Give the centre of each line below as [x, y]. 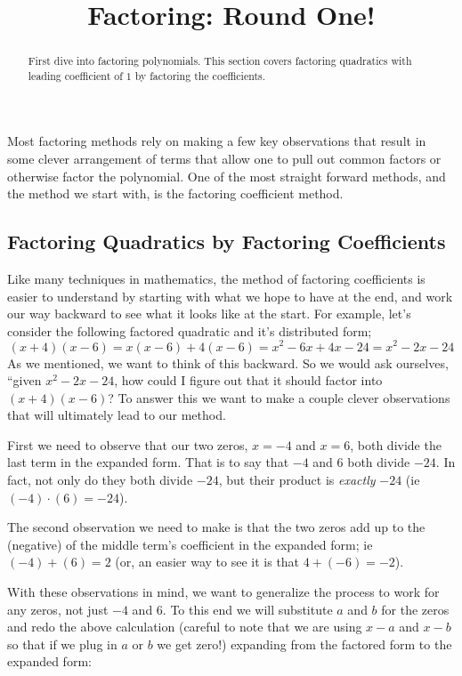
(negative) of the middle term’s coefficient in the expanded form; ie [190, 544]
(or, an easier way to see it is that [207, 562]
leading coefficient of [75, 75]
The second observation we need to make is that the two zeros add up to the [216, 527]
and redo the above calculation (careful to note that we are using [185, 627]
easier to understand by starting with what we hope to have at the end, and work [230, 296]
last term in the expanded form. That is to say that [148, 462]
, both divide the [396, 444]
